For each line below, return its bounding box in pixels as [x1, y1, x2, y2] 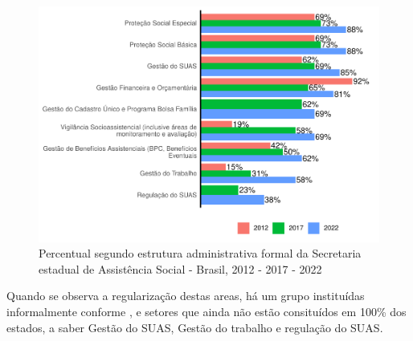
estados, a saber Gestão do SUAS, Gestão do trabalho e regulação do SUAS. [6, 319, 383, 335]
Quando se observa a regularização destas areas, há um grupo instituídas [6, 287, 365, 304]
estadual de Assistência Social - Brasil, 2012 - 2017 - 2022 [39, 260, 322, 277]
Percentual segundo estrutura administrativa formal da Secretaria [39, 245, 362, 262]
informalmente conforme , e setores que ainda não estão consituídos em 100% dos [6, 302, 407, 319]
